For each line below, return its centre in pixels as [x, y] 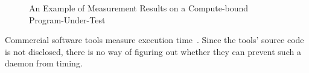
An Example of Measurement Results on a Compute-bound [139, 8]
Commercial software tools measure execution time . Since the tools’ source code [154, 40]
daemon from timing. [44, 63]
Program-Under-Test [67, 19]
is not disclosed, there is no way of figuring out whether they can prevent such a [153, 51]
